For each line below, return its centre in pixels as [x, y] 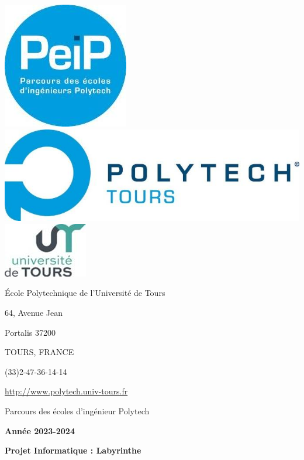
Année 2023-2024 [40, 430]
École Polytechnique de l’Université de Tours [85, 293]
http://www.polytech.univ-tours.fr [66, 391]
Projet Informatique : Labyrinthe [73, 450]
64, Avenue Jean [34, 313]
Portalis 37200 [30, 332]
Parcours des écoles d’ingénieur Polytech [77, 411]
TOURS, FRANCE [39, 352]
